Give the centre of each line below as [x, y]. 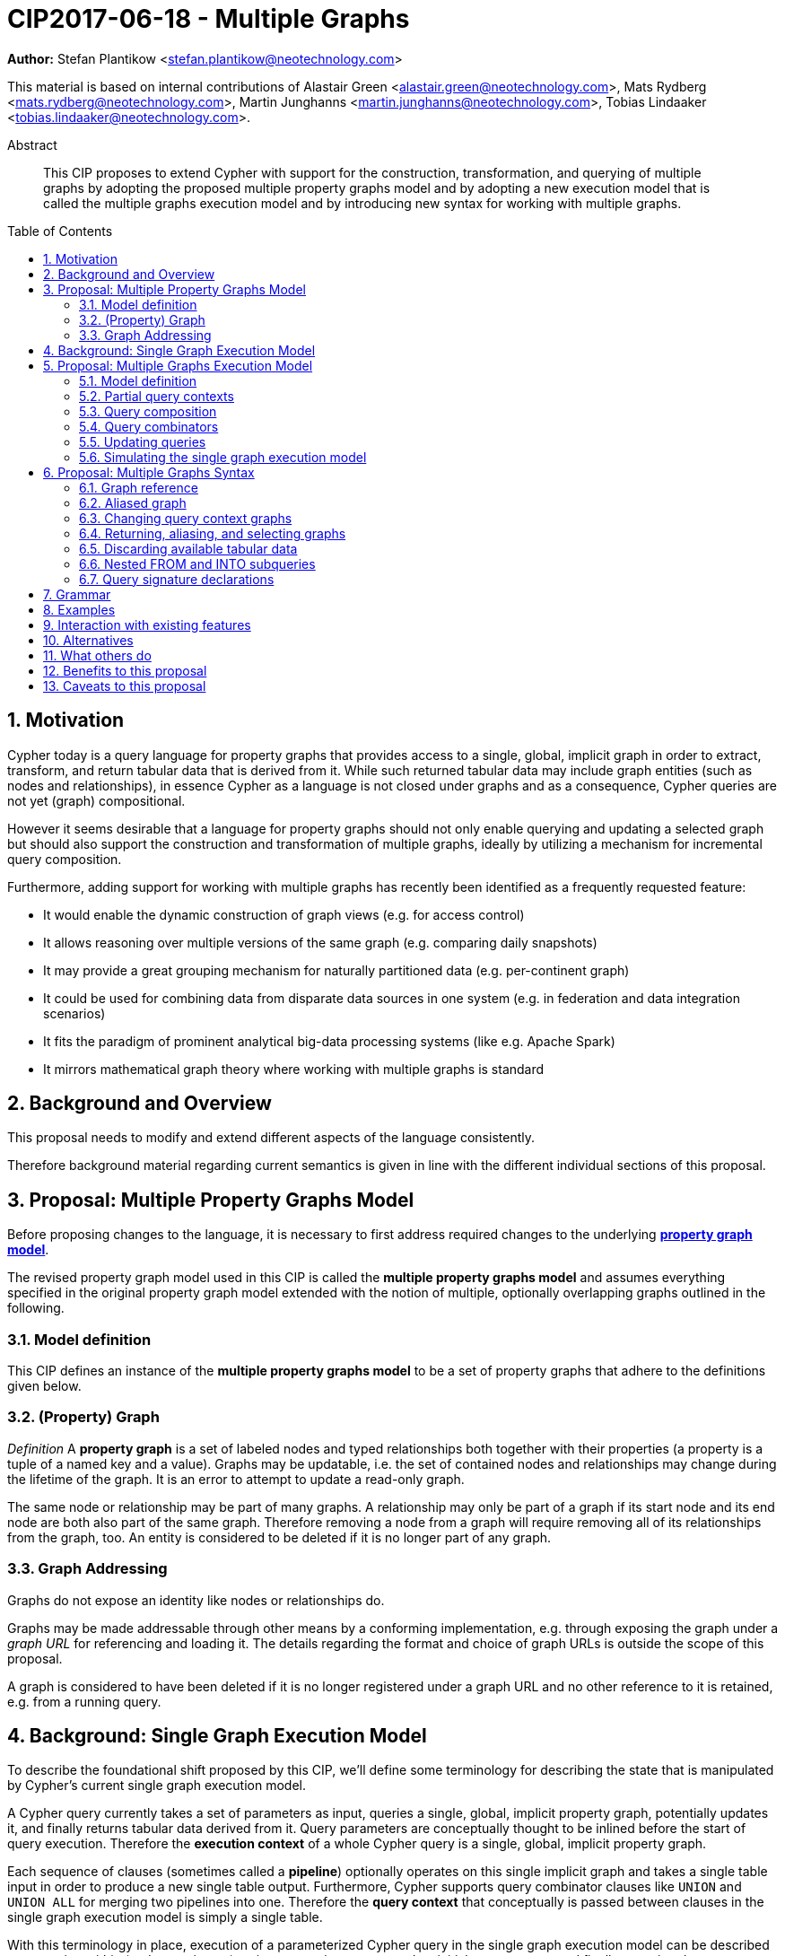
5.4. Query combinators [149, 426]
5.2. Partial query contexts [157, 396]
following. [36, 1308]
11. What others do [97, 655]
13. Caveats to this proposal [125, 685]
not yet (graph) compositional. [96, 800]
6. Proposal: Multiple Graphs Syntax [149, 472]
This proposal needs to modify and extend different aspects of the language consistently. [271, 1138]
